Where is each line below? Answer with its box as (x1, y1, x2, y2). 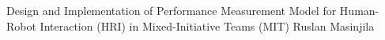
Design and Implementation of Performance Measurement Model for (6, 2, 337, 18)
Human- (339, 2, 379, 18)
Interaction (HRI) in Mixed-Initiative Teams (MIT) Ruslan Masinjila (40, 17, 375, 34)
